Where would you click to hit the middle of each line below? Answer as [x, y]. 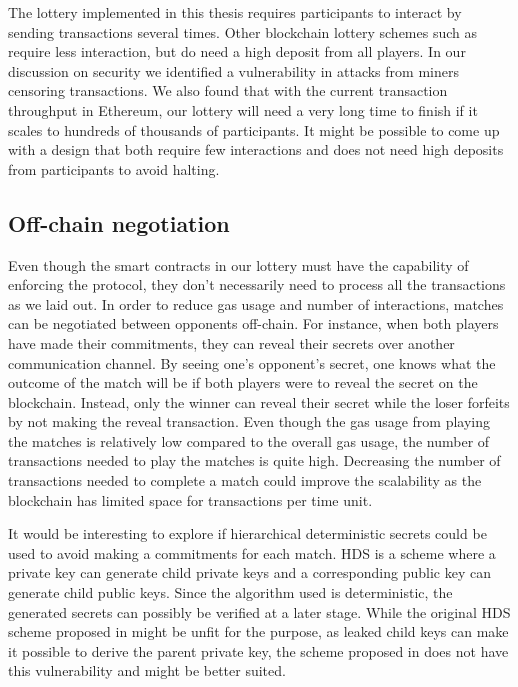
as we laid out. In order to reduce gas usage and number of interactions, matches [256, 303]
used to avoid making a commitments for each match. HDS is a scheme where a [252, 552]
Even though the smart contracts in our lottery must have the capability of [238, 264]
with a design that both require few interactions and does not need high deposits [256, 149]
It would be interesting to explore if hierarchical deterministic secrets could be [247, 533]
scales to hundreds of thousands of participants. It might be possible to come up [254, 129]
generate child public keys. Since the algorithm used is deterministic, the [230, 592]
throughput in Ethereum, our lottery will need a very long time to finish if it [243, 109]
